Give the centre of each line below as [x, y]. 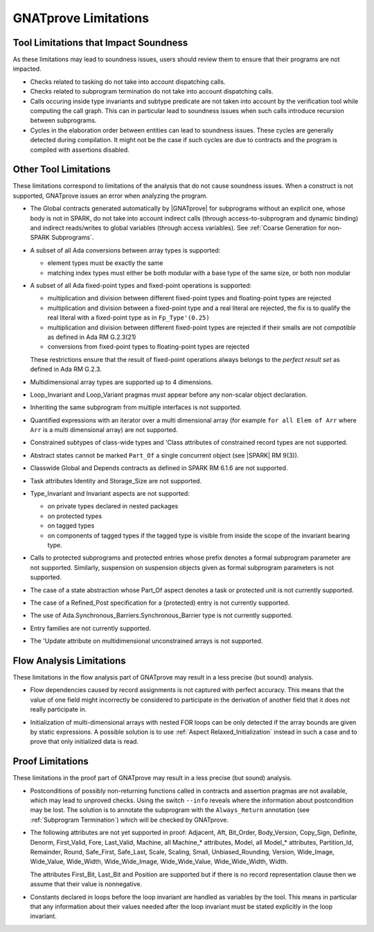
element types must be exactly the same [105, 263]
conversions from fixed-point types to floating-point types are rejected [148, 347]
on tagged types [71, 526]
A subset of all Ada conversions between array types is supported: [125, 250]
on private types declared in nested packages [113, 506]
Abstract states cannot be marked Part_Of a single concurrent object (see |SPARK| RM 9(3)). [164, 455]
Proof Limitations [51, 762]
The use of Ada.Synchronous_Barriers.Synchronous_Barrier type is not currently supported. [161, 615]
